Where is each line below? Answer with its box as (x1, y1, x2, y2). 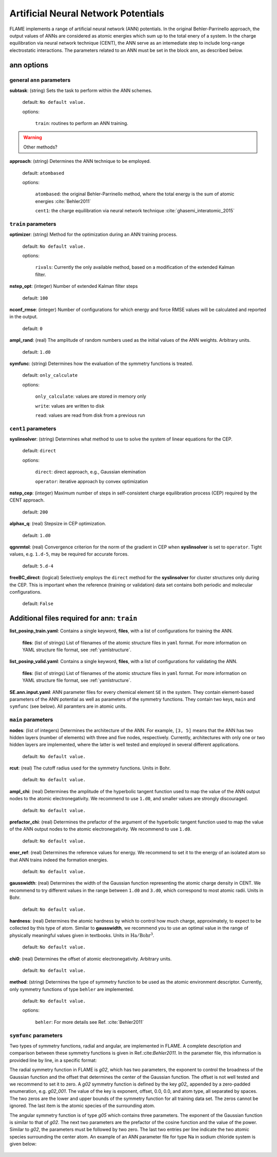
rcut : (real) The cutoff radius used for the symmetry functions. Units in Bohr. (9, 765, 171, 771)
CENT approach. (9, 497, 45, 503)
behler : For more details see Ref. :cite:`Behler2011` (35, 1019, 144, 1025)
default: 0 (22, 325, 43, 332)
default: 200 (22, 509, 48, 515)
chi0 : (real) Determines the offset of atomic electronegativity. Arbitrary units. (9, 956, 172, 962)
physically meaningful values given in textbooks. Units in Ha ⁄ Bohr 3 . (9, 932, 154, 938)
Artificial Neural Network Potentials (9, 8, 164, 19)
